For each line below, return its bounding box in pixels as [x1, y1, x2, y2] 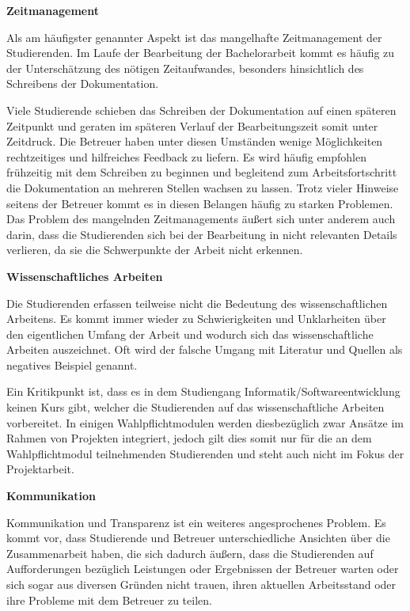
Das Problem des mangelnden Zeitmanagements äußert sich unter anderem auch [6, 211, 396, 227]
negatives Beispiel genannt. [6, 356, 138, 373]
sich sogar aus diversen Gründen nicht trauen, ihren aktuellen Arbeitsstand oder [6, 576, 397, 592]
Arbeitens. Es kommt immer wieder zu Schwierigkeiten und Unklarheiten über [6, 310, 386, 327]
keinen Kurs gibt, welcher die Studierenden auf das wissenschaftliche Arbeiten [6, 399, 385, 416]
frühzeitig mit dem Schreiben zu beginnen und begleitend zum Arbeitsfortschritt [6, 164, 397, 180]
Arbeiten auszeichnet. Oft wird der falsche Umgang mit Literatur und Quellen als [6, 341, 403, 358]
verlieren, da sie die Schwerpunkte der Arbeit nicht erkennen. [6, 241, 303, 258]
